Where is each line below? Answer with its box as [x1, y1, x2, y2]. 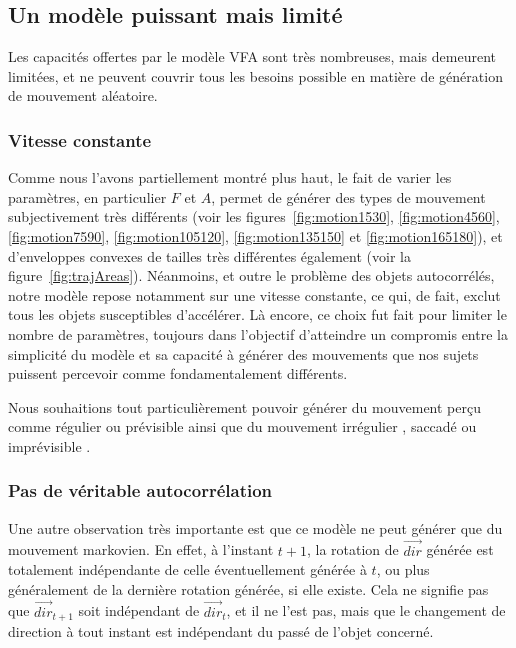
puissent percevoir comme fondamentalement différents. [8, 363, 348, 384]
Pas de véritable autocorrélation [8, 478, 273, 503]
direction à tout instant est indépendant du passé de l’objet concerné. [8, 621, 434, 641]
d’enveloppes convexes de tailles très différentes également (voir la [8, 245, 411, 266]
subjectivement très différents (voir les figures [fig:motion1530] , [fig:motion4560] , [8, 206, 500, 227]
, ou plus [376, 559, 430, 580]
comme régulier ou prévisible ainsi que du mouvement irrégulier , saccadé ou [8, 416, 477, 437]
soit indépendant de [78, 600, 200, 621]
